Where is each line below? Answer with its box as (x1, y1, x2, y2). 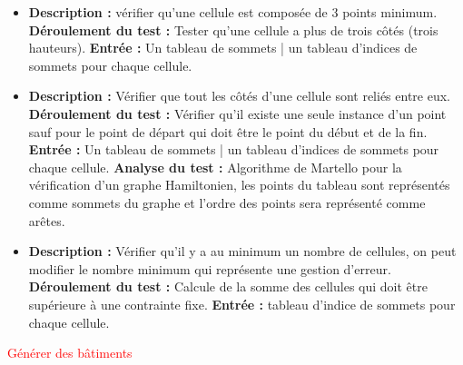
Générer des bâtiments (7, 343, 133, 362)
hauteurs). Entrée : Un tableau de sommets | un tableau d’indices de (28, 38, 418, 57)
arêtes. (28, 211, 65, 230)
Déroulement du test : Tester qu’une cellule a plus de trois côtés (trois (28, 20, 438, 39)
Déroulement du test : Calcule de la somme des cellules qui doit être (28, 277, 428, 296)
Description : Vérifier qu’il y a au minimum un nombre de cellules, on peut (28, 242, 457, 261)
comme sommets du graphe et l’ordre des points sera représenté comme (28, 192, 426, 212)
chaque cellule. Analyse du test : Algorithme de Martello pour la (28, 157, 402, 176)
